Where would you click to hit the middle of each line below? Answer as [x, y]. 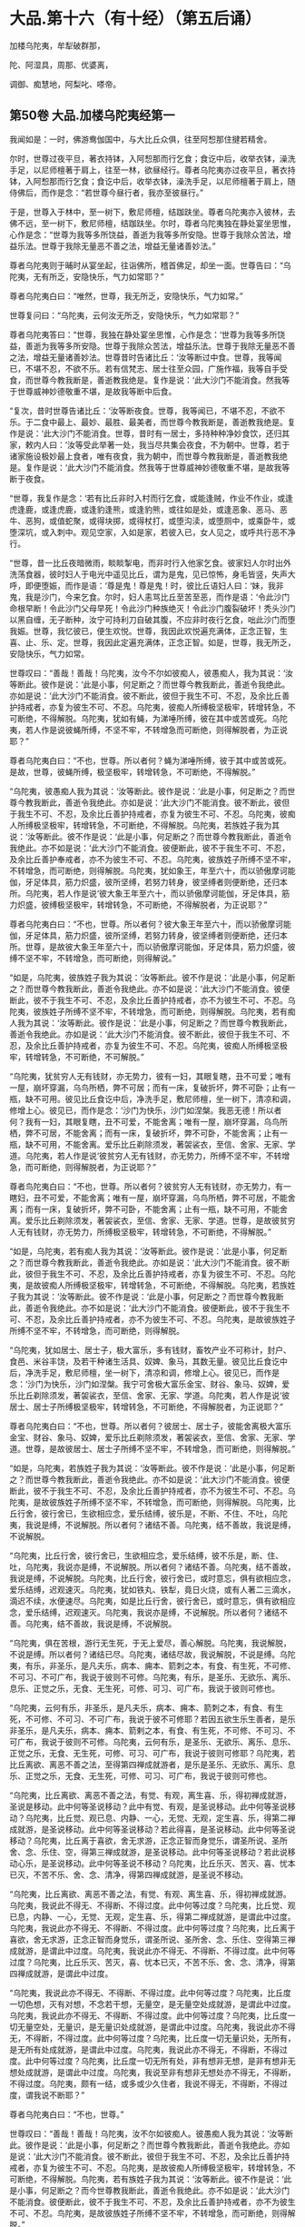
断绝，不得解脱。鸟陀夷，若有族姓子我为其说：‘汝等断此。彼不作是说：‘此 [154, 2179]
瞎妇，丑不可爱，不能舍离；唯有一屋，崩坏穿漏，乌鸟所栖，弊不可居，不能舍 [152, 1198]
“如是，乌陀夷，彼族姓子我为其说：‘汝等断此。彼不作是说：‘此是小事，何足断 [152, 977]
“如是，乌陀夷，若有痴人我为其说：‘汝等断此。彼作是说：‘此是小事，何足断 [148, 1251]
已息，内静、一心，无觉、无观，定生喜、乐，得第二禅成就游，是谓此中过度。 [152, 1916]
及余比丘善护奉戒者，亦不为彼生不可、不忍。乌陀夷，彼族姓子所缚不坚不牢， [152, 859]
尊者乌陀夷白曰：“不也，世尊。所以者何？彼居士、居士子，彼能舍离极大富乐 [151, 1426]
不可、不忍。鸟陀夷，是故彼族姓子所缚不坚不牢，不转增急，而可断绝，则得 [148, 2212]
